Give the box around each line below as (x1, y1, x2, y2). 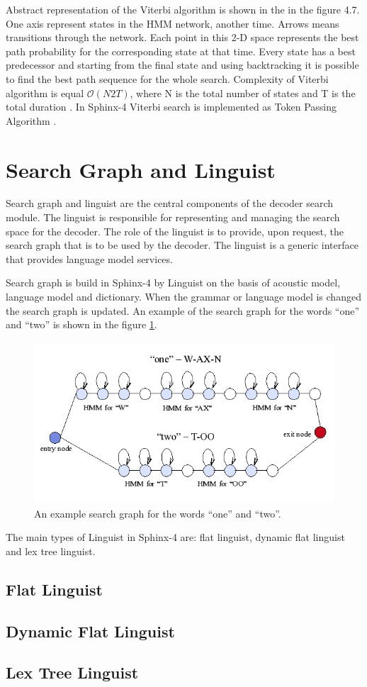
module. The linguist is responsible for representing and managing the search (6, 210, 340, 225)
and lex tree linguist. (6, 543, 96, 558)
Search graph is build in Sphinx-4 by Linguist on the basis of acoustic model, (6, 275, 341, 290)
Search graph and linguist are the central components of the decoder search (6, 196, 334, 211)
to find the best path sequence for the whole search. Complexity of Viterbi (6, 71, 329, 86)
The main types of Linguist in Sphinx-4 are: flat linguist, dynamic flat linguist (6, 530, 345, 544)
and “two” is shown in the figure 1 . (6, 317, 157, 332)
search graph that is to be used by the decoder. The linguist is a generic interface (6, 238, 358, 252)
